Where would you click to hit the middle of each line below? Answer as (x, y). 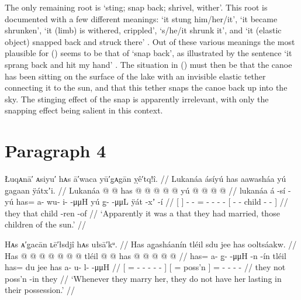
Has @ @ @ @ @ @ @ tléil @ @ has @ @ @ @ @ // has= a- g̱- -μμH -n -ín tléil (146, 255)
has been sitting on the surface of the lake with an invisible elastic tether (135, 76)
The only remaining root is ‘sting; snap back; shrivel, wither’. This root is (136, 7)
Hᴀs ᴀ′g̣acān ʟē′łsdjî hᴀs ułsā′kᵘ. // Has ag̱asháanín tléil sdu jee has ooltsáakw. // (151, 244)
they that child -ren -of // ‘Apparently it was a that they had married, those (142, 213)
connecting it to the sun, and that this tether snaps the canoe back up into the (146, 87)
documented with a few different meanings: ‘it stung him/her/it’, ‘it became (141, 18)
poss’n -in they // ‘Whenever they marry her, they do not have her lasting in (143, 278)
